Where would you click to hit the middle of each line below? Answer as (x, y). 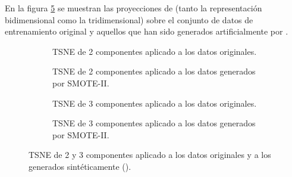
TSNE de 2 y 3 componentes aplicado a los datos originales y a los (150, 155)
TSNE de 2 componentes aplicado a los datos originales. (155, 51)
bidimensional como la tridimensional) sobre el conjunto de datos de (129, 19)
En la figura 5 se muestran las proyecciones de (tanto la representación (134, 8)
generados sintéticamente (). (80, 166)
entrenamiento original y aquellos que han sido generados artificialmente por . (147, 31)
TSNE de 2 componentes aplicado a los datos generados (154, 71)
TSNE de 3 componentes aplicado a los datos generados (154, 123)
